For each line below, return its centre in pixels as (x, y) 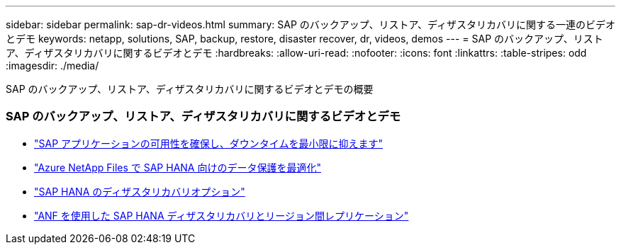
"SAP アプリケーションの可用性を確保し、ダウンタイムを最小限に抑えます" (209, 143)
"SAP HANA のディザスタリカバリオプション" (140, 191)
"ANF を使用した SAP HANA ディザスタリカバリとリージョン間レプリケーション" (222, 215)
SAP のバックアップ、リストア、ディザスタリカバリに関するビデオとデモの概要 (190, 89)
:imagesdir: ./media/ (52, 66)
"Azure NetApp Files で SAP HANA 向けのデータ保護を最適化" (178, 167)
